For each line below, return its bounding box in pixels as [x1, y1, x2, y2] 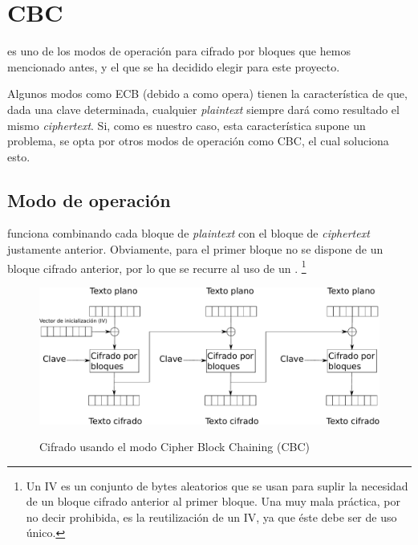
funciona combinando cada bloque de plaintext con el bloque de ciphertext [7, 225, 370, 242]
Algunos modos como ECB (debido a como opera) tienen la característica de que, [7, 85, 408, 102]
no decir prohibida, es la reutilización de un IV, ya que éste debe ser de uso [26, 508, 397, 525]
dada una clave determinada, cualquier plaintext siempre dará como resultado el [7, 100, 400, 117]
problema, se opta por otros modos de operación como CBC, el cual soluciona [7, 132, 389, 149]
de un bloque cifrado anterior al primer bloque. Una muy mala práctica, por [26, 493, 401, 510]
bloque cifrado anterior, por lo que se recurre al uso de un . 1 [7, 257, 306, 276]
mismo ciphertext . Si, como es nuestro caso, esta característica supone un [7, 116, 366, 133]
